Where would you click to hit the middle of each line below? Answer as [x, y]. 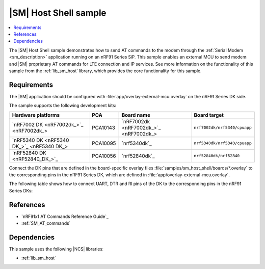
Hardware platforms [36, 115]
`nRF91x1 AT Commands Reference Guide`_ [65, 216]
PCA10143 [103, 128]
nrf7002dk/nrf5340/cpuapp [223, 128]
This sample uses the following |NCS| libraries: [56, 249]
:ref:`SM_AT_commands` [46, 223]
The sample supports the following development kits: [63, 106]
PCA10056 [104, 156]
